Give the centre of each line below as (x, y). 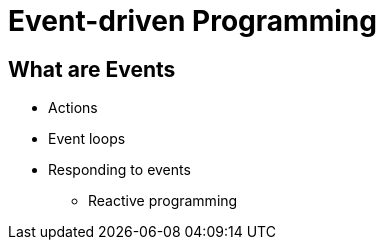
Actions (73, 108)
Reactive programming (163, 201)
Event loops (87, 139)
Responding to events (119, 170)
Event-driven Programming (192, 21)
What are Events (92, 69)
